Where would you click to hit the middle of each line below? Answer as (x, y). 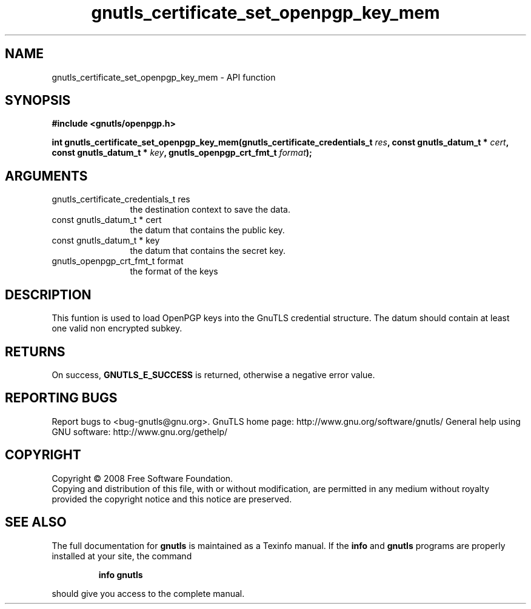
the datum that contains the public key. (207, 230)
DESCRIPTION (48, 295)
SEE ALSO (36, 522)
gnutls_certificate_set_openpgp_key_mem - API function (164, 77)
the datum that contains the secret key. (208, 251)
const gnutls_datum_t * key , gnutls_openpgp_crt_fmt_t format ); (182, 153)
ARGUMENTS (46, 176)
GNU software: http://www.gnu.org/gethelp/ (140, 431)
